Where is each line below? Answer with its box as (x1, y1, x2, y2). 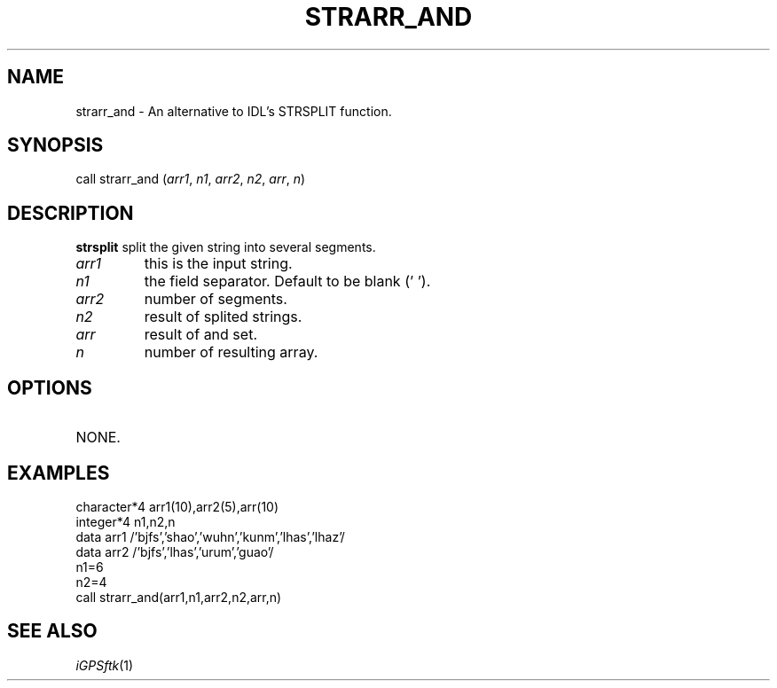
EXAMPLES (7, 461, 110, 484)
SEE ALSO (7, 620, 98, 643)
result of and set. (144, 325, 257, 344)
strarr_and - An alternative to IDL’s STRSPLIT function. (75, 103, 392, 119)
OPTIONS (7, 376, 92, 399)
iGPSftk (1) (75, 657, 134, 673)
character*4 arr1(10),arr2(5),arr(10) (75, 498, 279, 514)
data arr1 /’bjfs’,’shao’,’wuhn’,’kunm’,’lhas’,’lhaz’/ (75, 528, 345, 544)
